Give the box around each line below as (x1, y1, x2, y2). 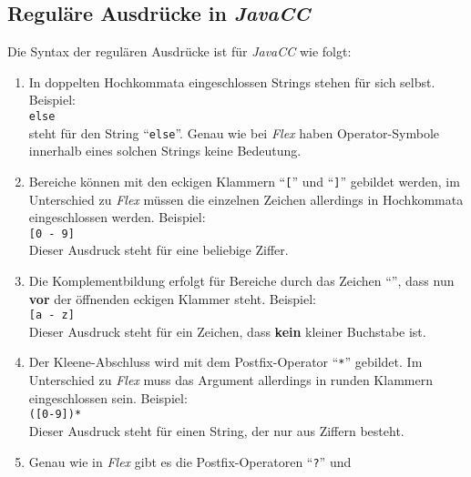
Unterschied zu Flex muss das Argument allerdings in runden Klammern (28, 370, 433, 390)
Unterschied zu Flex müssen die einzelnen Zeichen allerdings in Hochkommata (28, 189, 464, 208)
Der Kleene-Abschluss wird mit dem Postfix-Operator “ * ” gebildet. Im (28, 352, 423, 371)
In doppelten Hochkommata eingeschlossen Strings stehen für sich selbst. (28, 72, 435, 91)
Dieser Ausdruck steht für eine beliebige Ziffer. (28, 240, 289, 259)
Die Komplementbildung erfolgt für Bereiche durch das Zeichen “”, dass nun (28, 270, 455, 289)
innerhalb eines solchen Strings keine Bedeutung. (28, 141, 302, 160)
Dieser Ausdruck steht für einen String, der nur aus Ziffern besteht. (28, 421, 404, 440)
